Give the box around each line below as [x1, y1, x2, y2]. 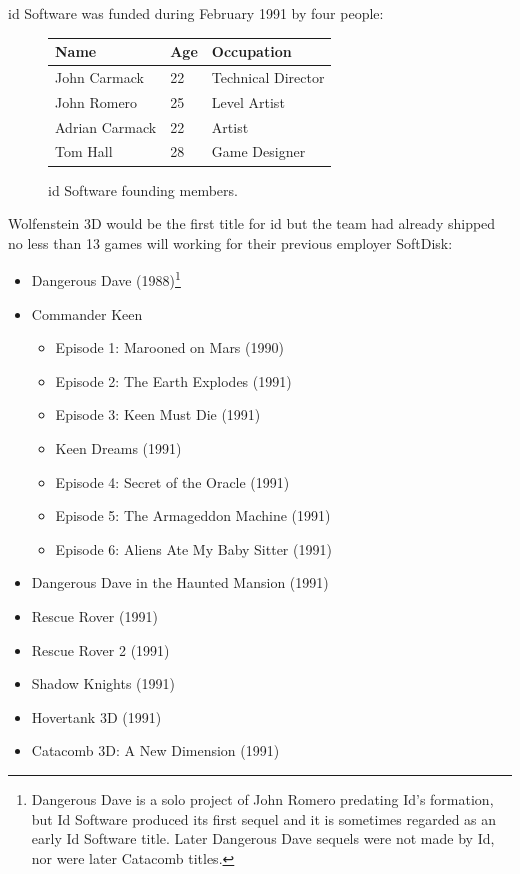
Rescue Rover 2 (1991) [31, 639, 170, 660]
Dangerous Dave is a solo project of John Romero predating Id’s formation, [31, 788, 494, 809]
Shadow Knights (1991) [31, 673, 176, 694]
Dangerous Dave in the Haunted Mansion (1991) [31, 572, 329, 593]
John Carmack [55, 66, 144, 87]
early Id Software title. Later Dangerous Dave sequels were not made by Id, [31, 828, 495, 849]
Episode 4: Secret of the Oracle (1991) [55, 471, 290, 492]
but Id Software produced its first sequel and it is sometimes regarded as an [31, 808, 497, 829]
